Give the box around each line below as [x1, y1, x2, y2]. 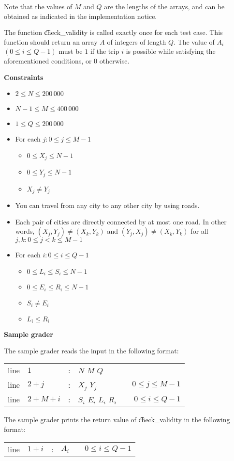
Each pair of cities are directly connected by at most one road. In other [15, 216, 227, 226]
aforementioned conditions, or [4, 55, 92, 65]
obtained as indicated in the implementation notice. [4, 11, 157, 21]
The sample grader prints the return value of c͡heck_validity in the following [4, 414, 230, 425]
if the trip [90, 46, 119, 56]
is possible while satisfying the [126, 46, 216, 56]
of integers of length [107, 36, 166, 47]
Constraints [4, 72, 44, 82]
